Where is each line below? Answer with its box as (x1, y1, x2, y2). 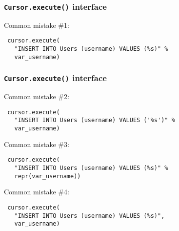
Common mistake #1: (4, 20, 69, 30)
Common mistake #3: (4, 139, 69, 149)
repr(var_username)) (14, 172, 81, 180)
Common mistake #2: (4, 91, 69, 102)
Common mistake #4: (4, 187, 69, 197)
